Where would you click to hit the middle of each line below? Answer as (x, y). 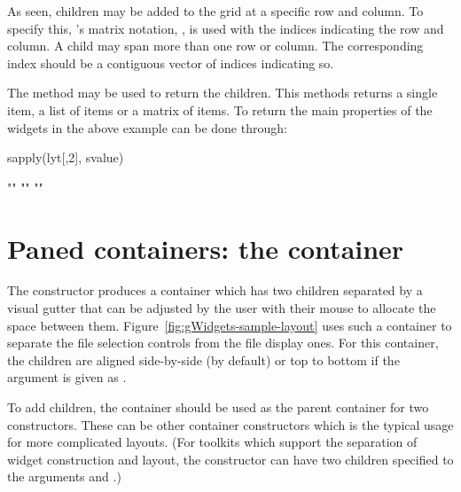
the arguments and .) (64, 476)
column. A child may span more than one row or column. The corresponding (215, 46)
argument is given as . (67, 377)
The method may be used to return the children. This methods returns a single (223, 93)
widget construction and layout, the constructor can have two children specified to (230, 459)
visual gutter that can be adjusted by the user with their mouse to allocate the (222, 308)
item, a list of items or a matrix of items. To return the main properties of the (220, 109)
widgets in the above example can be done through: (147, 127)
